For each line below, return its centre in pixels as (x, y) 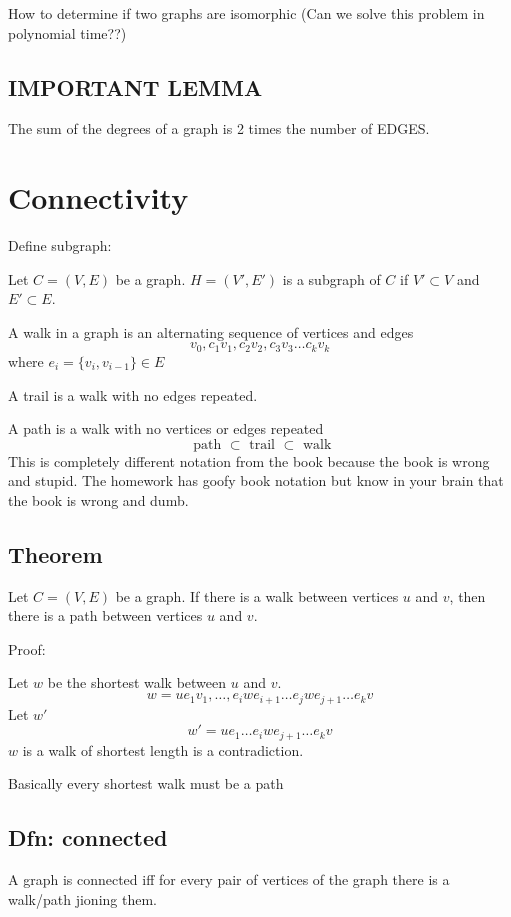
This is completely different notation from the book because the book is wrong (249, 460)
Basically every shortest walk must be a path (146, 783)
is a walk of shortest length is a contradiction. (163, 749)
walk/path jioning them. (82, 898)
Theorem (55, 553)
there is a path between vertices (105, 615)
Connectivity (98, 197)
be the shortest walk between (137, 682)
